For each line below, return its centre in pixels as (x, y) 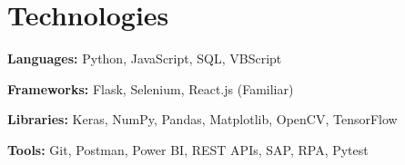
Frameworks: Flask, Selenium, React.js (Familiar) (151, 88)
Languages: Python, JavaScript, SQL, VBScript (145, 58)
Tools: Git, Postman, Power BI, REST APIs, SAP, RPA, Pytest (188, 149)
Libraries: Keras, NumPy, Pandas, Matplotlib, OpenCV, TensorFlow (202, 119)
